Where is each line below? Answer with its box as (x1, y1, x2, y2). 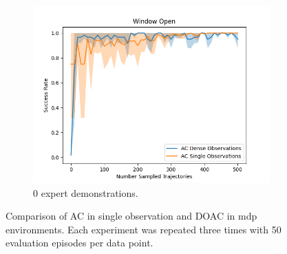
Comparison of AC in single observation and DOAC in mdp (6, 209, 257, 223)
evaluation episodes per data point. (6, 235, 153, 250)
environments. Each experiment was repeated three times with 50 (6, 222, 281, 236)
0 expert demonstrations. (33, 185, 138, 200)
